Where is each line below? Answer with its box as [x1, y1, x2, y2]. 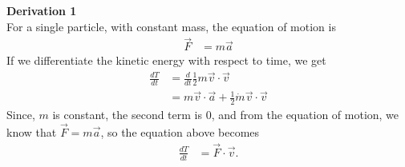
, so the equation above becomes [100, 124, 260, 140]
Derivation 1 [6, 2, 77, 18]
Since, [6, 106, 35, 123]
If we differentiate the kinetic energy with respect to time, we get [6, 52, 326, 69]
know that [6, 124, 57, 140]
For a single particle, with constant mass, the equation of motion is [6, 18, 336, 34]
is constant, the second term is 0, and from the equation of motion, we [52, 106, 399, 123]
